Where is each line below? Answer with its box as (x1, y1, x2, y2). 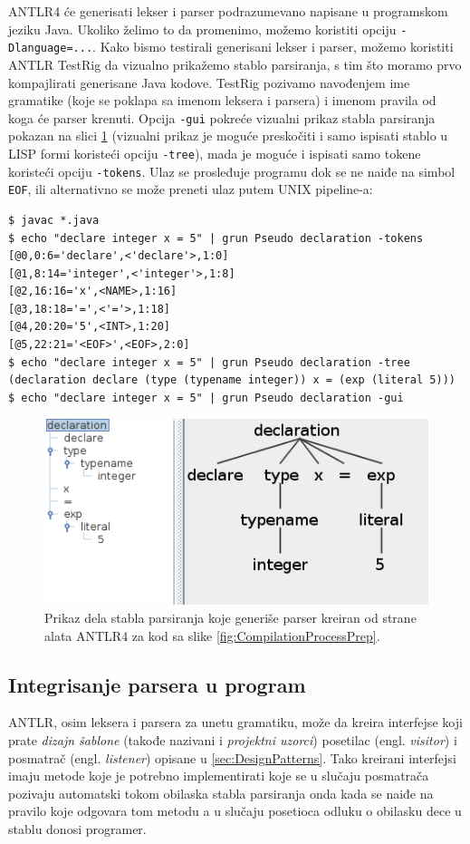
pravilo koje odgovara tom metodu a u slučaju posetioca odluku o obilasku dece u (8, 801, 462, 820)
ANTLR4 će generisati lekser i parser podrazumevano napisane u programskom (8, 2, 448, 20)
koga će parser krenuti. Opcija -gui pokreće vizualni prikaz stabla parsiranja (8, 108, 436, 127)
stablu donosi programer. (8, 819, 147, 838)
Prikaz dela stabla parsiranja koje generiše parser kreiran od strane (44, 608, 417, 627)
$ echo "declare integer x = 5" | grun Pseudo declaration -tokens (8, 231, 424, 245)
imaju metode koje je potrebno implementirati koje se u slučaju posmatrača (8, 766, 429, 785)
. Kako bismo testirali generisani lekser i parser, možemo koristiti (92, 37, 454, 56)
